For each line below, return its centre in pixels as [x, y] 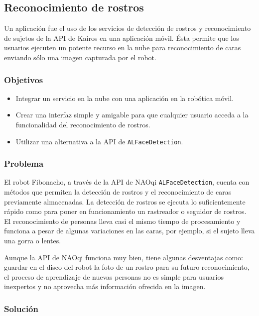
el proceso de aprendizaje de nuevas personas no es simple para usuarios [114, 276]
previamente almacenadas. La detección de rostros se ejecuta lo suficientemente [125, 201]
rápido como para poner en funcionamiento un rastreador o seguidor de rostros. [125, 211]
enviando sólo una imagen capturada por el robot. [80, 57]
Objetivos [24, 79]
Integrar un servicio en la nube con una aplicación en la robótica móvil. [125, 98]
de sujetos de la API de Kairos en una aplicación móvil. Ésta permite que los [122, 38]
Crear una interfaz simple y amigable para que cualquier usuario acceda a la [132, 115]
